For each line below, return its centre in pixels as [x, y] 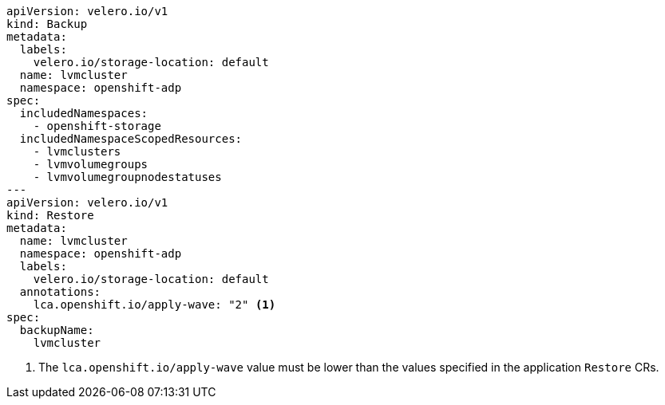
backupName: [57, 330]
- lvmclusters [77, 151]
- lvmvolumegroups [91, 164]
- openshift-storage [97, 126]
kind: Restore [50, 215]
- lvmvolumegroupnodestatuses [127, 177]
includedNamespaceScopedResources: [131, 139]
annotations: [60, 292]
